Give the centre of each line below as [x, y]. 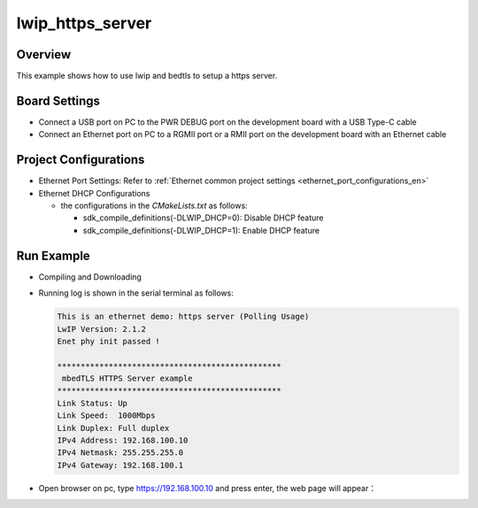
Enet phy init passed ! [109, 341]
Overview [44, 54]
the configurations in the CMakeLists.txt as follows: [154, 206]
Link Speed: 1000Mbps [106, 416]
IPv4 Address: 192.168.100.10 [123, 441]
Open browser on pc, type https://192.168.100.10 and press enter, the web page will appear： [207, 488]
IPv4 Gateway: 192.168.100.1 [120, 465]
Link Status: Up [93, 403]
